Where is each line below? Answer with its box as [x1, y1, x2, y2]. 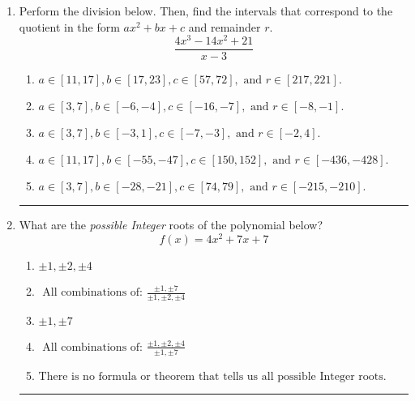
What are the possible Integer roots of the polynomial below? [19, 216, 323, 233]
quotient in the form [19, 18, 120, 35]
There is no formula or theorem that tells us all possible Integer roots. [38, 370, 387, 382]
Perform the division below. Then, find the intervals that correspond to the [19, 2, 393, 19]
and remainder [188, 18, 261, 35]
